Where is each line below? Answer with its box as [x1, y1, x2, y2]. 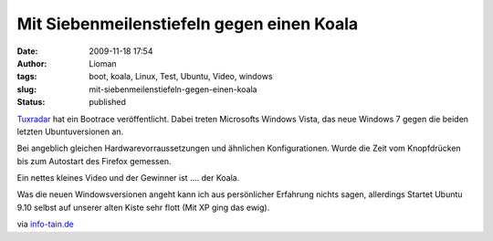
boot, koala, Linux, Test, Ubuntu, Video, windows [89, 71, 273, 82]
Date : [16, 46, 38, 57]
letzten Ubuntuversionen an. [16, 126, 124, 137]
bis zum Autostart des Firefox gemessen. [16, 155, 172, 166]
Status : [16, 97, 46, 108]
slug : [16, 83, 37, 95]
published [89, 97, 127, 108]
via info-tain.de [16, 219, 75, 230]
